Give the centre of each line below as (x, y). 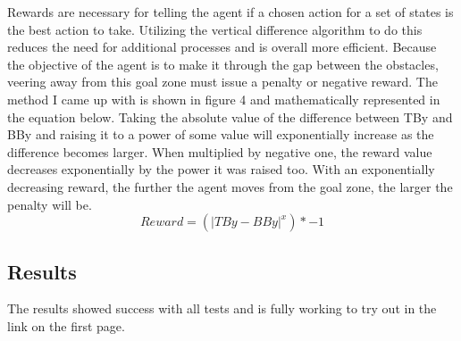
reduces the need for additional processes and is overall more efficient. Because (222, 47)
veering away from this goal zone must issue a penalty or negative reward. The (222, 82)
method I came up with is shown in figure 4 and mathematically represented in (224, 99)
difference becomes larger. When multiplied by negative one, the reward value (220, 151)
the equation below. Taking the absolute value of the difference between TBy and (230, 116)
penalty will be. (50, 204)
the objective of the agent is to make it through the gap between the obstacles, (223, 64)
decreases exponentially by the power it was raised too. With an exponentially (221, 169)
